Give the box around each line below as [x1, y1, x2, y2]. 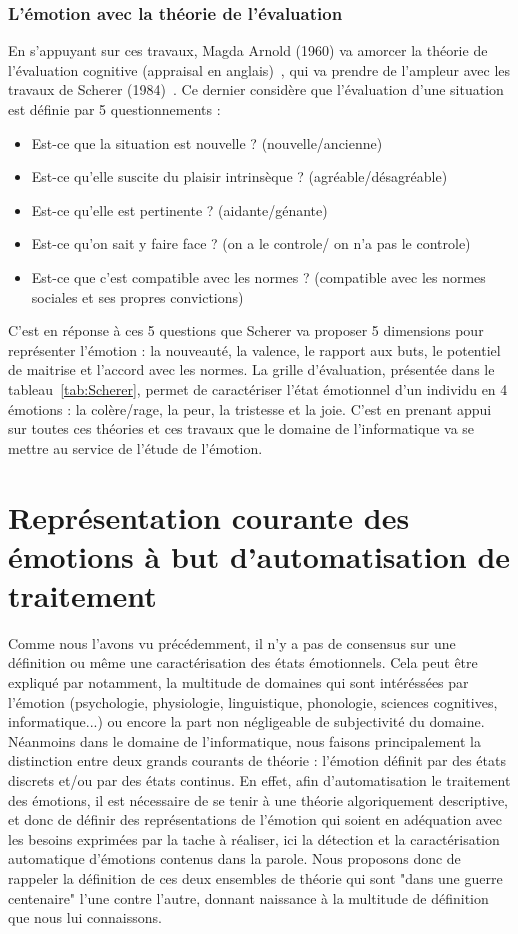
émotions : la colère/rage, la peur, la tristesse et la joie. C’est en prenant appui [8, 398, 492, 419]
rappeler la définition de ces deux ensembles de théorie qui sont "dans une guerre [8, 867, 503, 888]
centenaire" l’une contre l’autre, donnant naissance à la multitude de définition [8, 887, 489, 908]
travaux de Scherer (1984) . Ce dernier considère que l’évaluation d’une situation [8, 79, 504, 100]
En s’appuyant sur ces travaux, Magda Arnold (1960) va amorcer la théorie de [8, 40, 488, 61]
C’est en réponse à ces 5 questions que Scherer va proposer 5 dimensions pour [8, 320, 484, 341]
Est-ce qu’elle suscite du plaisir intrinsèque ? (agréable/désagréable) [31, 166, 448, 187]
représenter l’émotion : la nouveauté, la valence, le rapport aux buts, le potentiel [8, 339, 501, 360]
